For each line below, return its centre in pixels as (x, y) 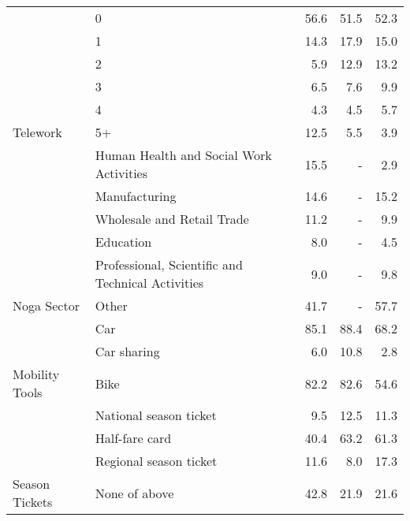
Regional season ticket (156, 461)
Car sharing (127, 351)
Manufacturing (136, 196)
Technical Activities (149, 283)
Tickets (33, 502)
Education (123, 242)
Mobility (36, 374)
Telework (37, 132)
